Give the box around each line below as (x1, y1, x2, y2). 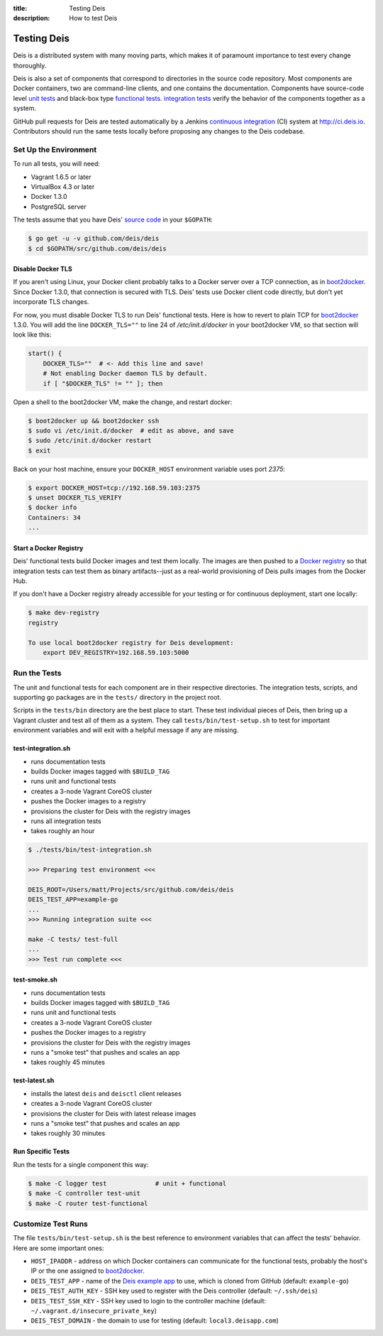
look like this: (13, 330, 52, 339)
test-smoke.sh (13, 975, 58, 984)
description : (13, 14, 50, 23)
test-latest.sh (13, 1076, 55, 1085)
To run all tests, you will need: (13, 160, 101, 168)
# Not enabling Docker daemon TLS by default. (43, 369, 209, 378)
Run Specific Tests (13, 1147, 70, 1156)
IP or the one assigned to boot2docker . (30, 1266, 145, 1275)
